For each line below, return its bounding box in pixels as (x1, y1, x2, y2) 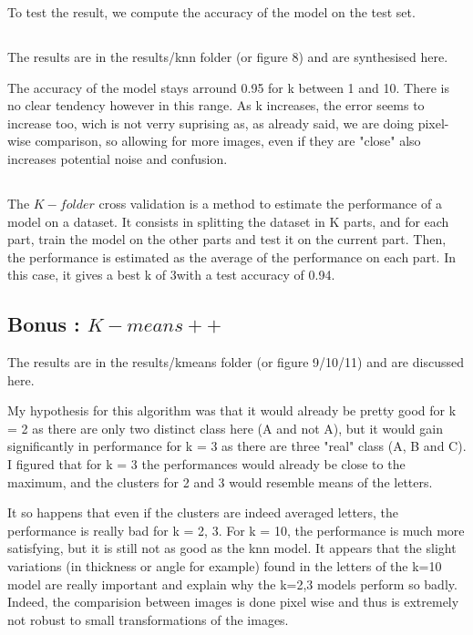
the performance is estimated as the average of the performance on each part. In (7, 247, 456, 266)
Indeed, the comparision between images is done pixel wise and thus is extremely (7, 592, 459, 611)
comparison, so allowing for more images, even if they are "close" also (35, 131, 421, 150)
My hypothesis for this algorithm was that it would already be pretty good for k (7, 401, 457, 420)
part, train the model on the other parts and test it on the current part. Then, (7, 230, 447, 249)
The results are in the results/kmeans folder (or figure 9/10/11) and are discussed (7, 353, 464, 372)
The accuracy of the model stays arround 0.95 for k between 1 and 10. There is (7, 77, 449, 97)
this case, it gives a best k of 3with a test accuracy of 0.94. (7, 265, 335, 284)
